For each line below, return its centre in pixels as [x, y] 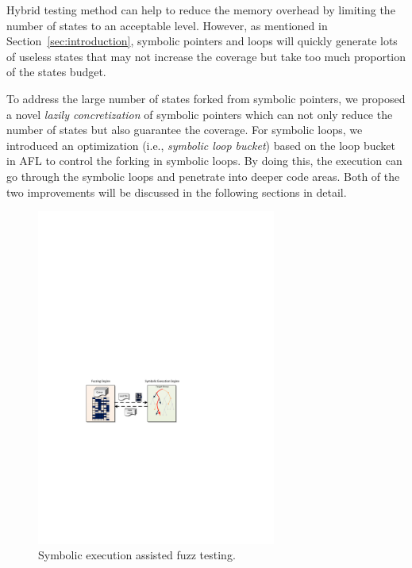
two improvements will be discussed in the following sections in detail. [177, 192]
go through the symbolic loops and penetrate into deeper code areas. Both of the [203, 176]
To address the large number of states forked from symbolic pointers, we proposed [206, 98]
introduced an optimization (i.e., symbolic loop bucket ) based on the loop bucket [201, 145]
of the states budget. [56, 72]
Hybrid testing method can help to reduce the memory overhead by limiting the [201, 10]
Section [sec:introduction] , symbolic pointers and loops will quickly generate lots [202, 41]
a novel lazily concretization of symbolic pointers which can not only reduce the [200, 114]
